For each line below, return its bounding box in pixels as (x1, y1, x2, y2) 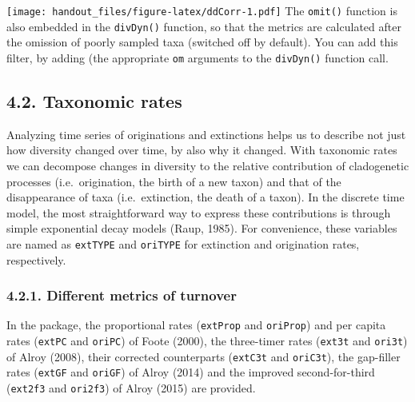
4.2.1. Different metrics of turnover (6, 285, 237, 305)
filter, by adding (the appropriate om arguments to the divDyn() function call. (6, 49, 389, 66)
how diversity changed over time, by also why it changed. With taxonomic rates (6, 141, 397, 158)
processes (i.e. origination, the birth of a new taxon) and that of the (6, 173, 341, 189)
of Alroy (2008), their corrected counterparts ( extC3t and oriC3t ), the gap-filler (6, 348, 401, 364)
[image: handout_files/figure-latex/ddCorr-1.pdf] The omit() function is (6, 2, 397, 18)
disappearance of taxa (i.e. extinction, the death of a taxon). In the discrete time (6, 189, 405, 205)
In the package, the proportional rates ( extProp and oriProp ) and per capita (6, 316, 386, 333)
